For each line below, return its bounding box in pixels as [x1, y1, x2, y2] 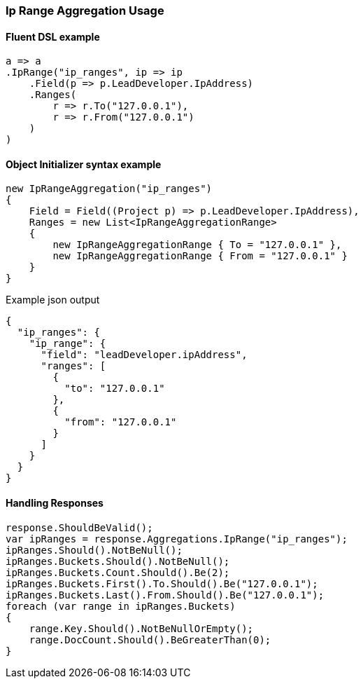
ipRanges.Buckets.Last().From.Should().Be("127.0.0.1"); [6, 589, 325, 601]
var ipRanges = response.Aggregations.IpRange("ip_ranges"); [6, 533, 348, 545]
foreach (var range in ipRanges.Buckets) [6, 600, 236, 612]
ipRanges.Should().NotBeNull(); [6, 544, 183, 556]
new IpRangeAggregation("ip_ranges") [6, 183, 213, 195]
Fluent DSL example [6, 30, 100, 43]
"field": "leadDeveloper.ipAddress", [41, 349, 248, 361]
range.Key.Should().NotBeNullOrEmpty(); [29, 622, 254, 634]
